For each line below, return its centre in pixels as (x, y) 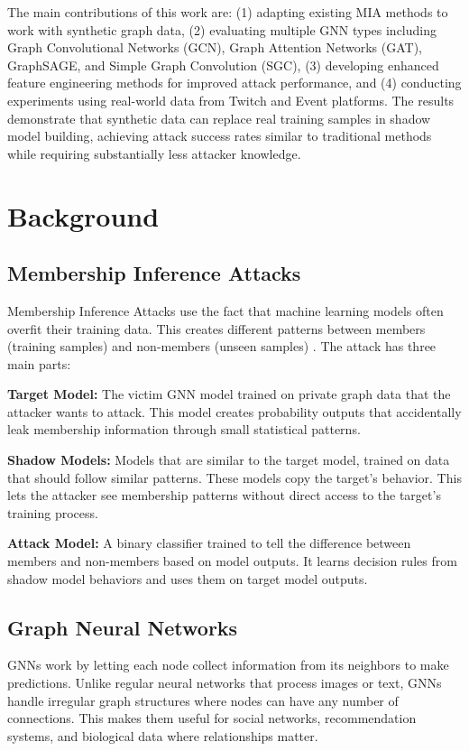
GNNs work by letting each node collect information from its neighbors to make (228, 665)
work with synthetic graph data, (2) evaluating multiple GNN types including (222, 29)
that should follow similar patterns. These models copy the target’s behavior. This (234, 477)
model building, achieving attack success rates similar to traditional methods (220, 136)
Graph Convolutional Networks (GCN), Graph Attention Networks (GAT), (215, 47)
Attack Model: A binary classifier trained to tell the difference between (209, 543)
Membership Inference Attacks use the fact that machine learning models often (225, 310)
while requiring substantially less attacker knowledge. (154, 153)
